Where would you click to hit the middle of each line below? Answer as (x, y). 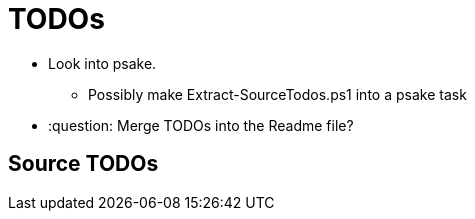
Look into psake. (102, 63)
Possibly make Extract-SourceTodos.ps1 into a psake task (277, 94)
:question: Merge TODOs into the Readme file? (201, 125)
